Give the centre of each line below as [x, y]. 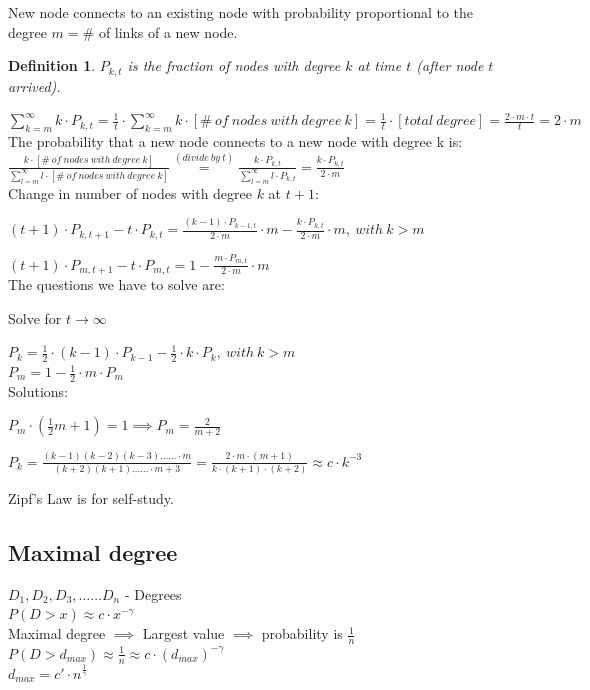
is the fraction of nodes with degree [234, 65]
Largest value [183, 633]
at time [379, 65]
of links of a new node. [168, 31]
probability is [302, 633]
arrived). [34, 85]
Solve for [35, 317]
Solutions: [38, 390]
